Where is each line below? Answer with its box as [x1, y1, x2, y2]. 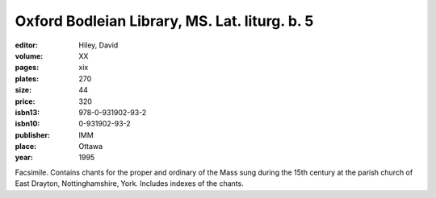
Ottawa [78, 142, 103, 151]
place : [15, 142, 37, 151]
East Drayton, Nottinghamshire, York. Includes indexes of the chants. [15, 179, 244, 188]
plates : [15, 73, 40, 84]
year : [15, 153, 34, 163]
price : [15, 97, 36, 106]
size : [15, 85, 32, 95]
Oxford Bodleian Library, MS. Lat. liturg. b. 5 [15, 12, 314, 30]
